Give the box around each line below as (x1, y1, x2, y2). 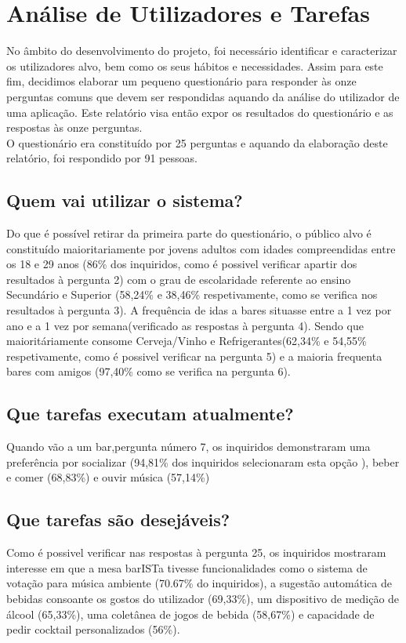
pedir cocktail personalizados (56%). (6, 621, 180, 638)
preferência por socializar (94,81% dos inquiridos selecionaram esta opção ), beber (6, 453, 400, 470)
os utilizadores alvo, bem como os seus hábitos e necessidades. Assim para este (6, 57, 383, 74)
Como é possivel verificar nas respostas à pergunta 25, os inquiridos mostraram (6, 544, 386, 561)
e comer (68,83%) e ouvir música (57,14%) (6, 469, 210, 485)
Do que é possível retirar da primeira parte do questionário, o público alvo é (6, 225, 372, 242)
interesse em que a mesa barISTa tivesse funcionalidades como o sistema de (6, 559, 368, 576)
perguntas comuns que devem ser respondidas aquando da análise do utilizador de (6, 88, 400, 104)
